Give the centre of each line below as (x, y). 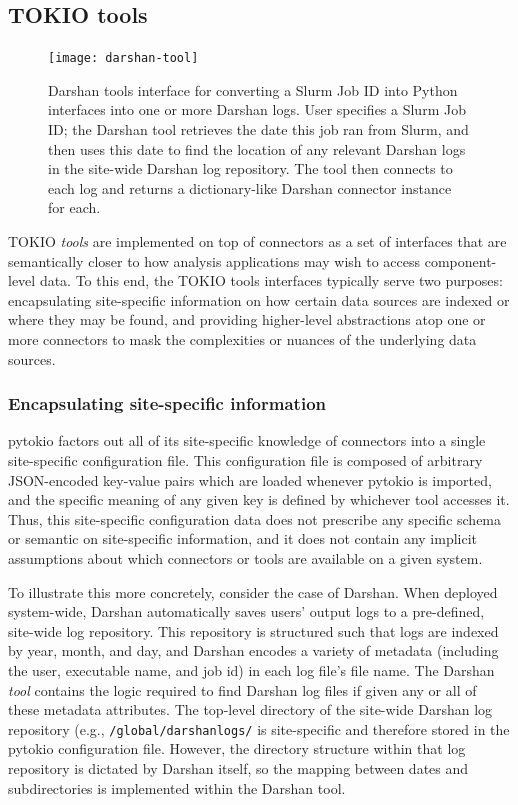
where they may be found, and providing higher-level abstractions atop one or (247, 319)
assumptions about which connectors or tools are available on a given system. (245, 557)
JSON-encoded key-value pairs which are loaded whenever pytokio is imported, (250, 479)
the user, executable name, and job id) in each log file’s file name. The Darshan (251, 669)
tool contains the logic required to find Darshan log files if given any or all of (242, 689)
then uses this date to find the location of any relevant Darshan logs (257, 148)
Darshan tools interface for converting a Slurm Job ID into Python (253, 89)
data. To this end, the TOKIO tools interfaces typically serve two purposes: (271, 280)
